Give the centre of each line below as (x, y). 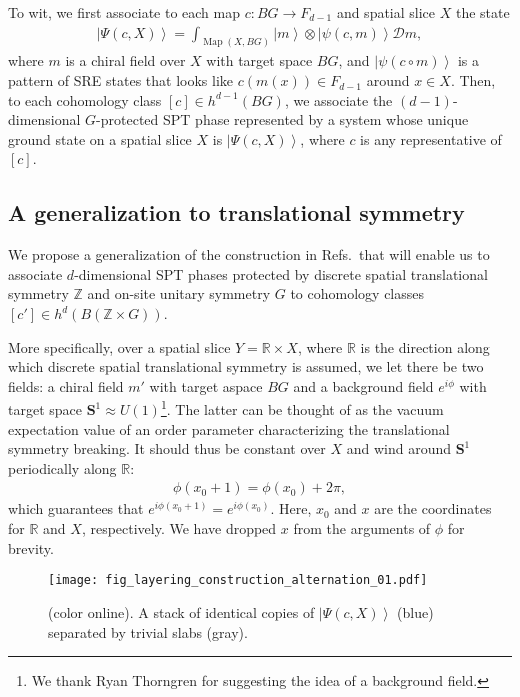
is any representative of (431, 138)
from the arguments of (362, 528)
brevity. (31, 547)
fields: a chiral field (66, 385)
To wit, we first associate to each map (124, 12)
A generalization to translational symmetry (236, 212)
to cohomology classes (357, 293)
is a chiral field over (125, 60)
